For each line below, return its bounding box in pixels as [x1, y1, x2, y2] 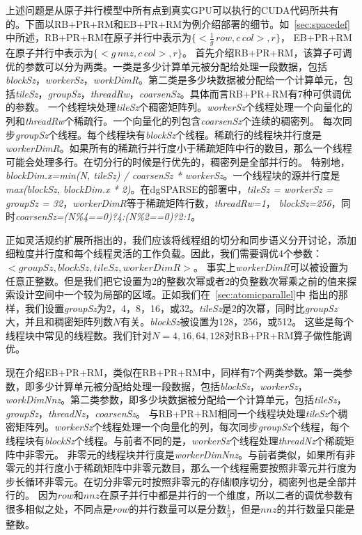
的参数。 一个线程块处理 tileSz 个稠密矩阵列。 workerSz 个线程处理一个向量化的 [6, 100, 352, 114]
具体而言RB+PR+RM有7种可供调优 [189, 86, 352, 100]
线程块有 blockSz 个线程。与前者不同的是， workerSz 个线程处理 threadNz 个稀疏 [6, 433, 345, 448]
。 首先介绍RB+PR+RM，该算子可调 [182, 45, 352, 60]
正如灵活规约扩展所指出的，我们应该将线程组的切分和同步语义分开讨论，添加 [6, 232, 356, 247]
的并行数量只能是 [276, 502, 355, 516]
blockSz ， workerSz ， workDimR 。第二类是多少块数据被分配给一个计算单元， [6, 72, 344, 87]
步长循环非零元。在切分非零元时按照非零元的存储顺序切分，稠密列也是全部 [6, 474, 347, 488]
